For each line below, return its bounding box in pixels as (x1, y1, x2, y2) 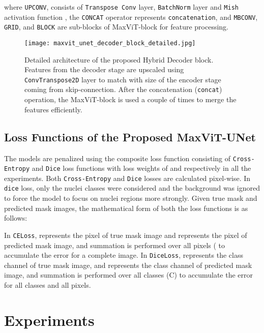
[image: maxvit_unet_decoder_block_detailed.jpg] (24, 39, 196, 47)
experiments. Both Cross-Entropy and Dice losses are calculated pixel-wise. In (4, 172, 251, 183)
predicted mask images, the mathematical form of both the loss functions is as (4, 202, 248, 213)
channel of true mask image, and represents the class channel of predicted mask (4, 259, 252, 270)
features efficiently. (24, 104, 82, 114)
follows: (4, 213, 27, 223)
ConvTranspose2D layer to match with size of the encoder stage (24, 74, 221, 84)
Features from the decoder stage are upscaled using (24, 64, 184, 75)
